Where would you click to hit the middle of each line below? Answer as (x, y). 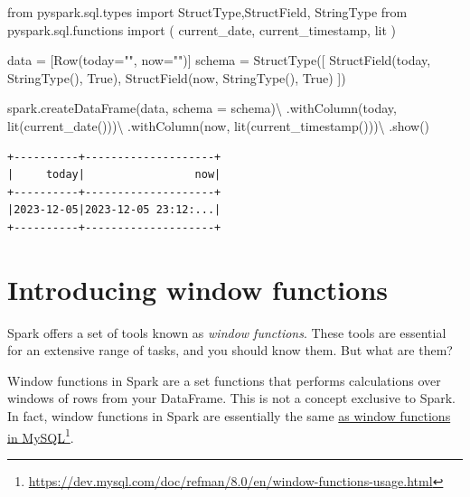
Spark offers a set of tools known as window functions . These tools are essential (227, 332)
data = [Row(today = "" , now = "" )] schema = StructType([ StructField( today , (219, 60)
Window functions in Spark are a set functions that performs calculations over (224, 380)
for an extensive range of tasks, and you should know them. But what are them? (230, 350)
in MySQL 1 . (41, 436)
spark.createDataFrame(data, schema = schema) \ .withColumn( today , (202, 108)
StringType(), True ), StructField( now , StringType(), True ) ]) (177, 77)
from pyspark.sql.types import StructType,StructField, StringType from (207, 12)
